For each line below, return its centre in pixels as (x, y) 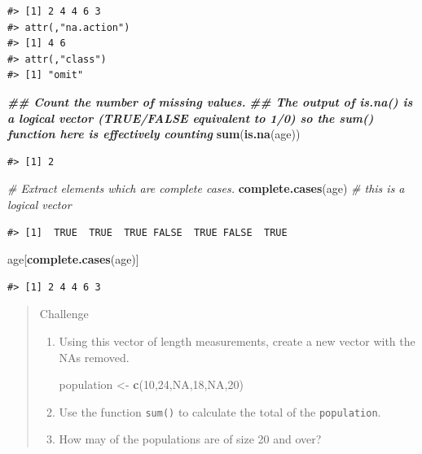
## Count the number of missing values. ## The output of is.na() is (210, 101)
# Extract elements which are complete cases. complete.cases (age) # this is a (206, 188)
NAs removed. (94, 357)
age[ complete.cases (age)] (73, 259)
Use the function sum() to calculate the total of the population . (220, 411)
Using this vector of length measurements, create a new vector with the (237, 340)
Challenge (64, 314)
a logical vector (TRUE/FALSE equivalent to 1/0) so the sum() (191, 118)
